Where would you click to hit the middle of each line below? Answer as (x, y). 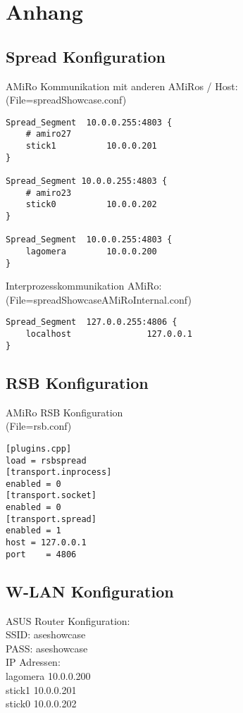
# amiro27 (49, 134)
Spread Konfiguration (86, 56)
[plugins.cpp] (39, 448)
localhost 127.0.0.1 (109, 334)
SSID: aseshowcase (46, 634)
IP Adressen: (33, 662)
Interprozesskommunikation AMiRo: (84, 286)
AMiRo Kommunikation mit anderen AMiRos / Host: (122, 86)
